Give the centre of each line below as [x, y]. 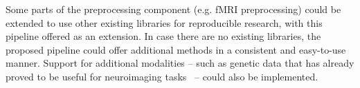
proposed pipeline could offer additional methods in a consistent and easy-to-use [176, 49]
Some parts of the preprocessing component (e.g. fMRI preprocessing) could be [173, 9]
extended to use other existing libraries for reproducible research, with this [164, 22]
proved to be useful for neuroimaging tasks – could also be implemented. [162, 76]
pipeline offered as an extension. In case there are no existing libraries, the [163, 36]
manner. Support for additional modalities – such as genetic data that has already [180, 63]
